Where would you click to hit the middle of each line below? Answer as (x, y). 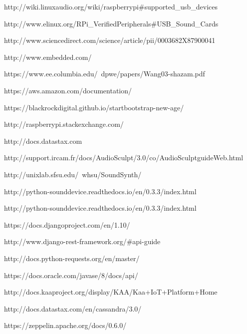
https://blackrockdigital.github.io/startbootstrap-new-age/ (94, 107)
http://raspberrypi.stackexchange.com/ (64, 124)
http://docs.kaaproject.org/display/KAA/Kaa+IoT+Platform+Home (111, 292)
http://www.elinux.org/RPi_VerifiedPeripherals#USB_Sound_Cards (111, 23)
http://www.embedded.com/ (48, 57)
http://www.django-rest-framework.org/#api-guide (82, 241)
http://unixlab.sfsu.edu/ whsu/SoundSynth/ (73, 174)
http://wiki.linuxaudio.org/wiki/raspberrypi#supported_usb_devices (111, 6)
